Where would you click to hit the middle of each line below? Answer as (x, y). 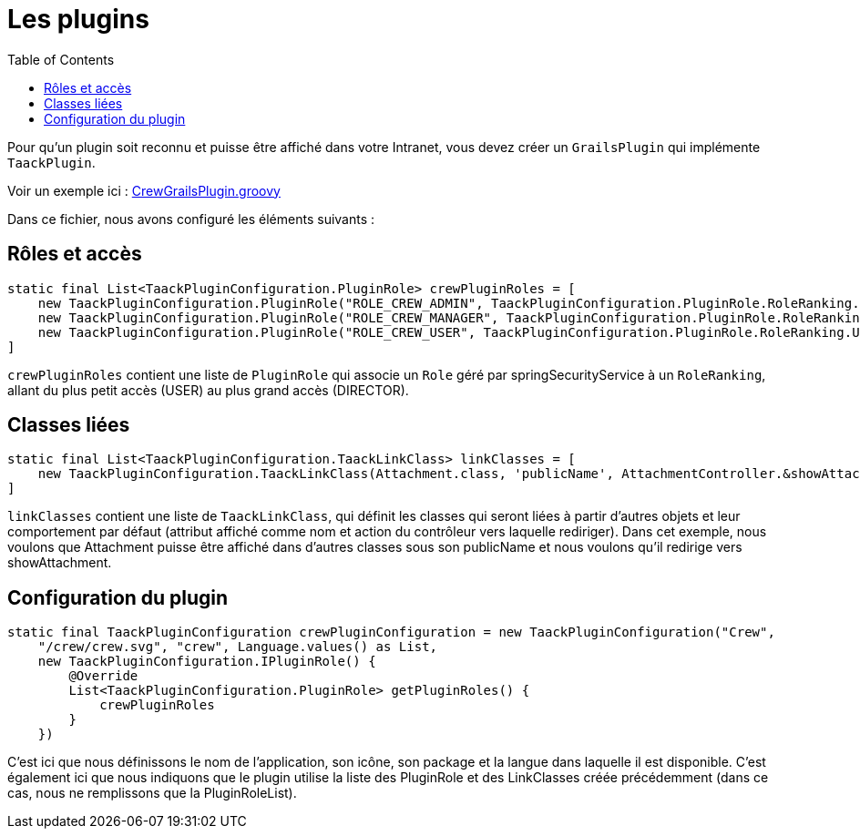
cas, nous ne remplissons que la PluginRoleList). (152, 793)
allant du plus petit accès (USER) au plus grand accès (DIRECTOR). (208, 390)
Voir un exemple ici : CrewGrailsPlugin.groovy (144, 190)
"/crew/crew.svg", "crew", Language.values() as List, (238, 647)
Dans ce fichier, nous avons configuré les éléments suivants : (191, 219)
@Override (103, 676)
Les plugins (78, 19)
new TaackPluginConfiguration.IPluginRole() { (207, 662)
